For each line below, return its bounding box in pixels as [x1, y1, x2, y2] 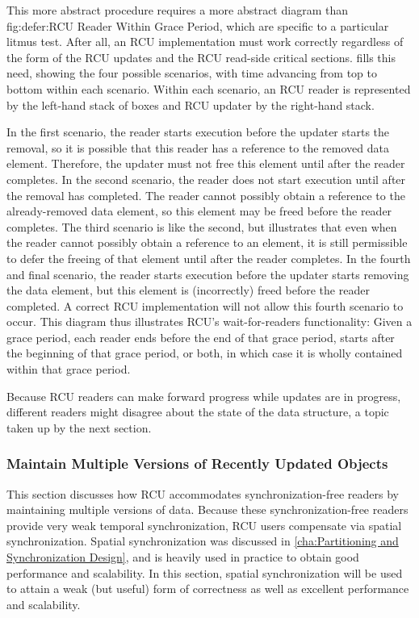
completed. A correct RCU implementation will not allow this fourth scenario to [6, 297, 404, 314]
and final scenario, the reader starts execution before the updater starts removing [6, 265, 409, 282]
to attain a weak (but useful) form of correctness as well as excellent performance [6, 580, 409, 597]
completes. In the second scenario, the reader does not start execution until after [6, 170, 406, 187]
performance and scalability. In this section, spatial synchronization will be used [6, 564, 403, 581]
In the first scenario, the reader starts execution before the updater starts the [6, 123, 390, 140]
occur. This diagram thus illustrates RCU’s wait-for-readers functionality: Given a [6, 313, 413, 330]
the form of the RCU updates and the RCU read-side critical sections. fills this [6, 48, 396, 65]
